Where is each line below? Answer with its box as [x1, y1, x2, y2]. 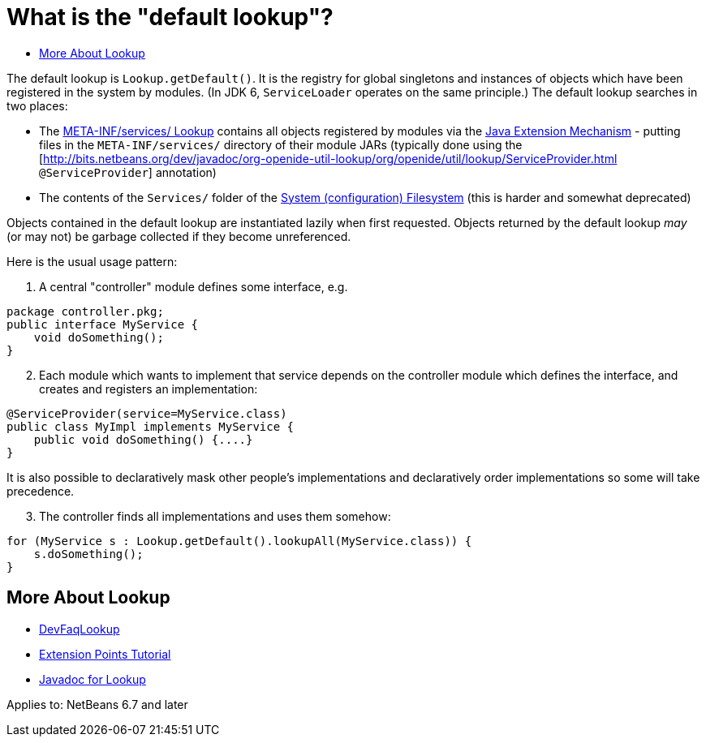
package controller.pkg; [6, 304, 164, 318]
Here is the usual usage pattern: [6, 254, 178, 268]
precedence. [6, 483, 75, 498]
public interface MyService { [6, 317, 199, 331]
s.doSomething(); [33, 547, 144, 560]
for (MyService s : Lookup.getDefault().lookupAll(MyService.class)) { [6, 534, 472, 548]
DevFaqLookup [39, 621, 120, 636]
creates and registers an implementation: [39, 381, 258, 396]
